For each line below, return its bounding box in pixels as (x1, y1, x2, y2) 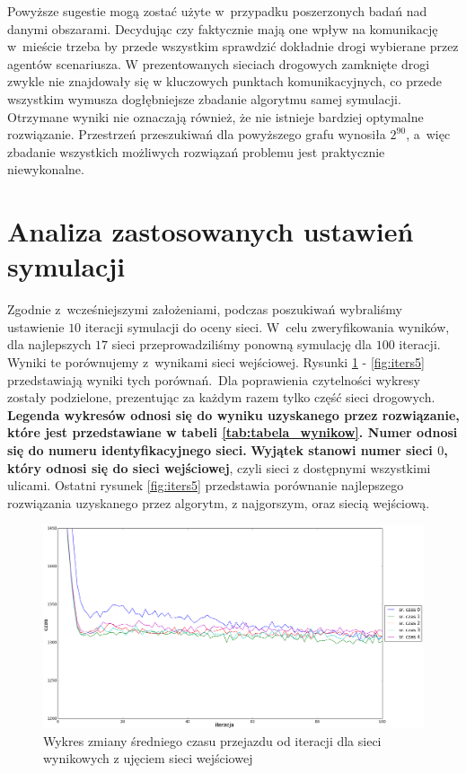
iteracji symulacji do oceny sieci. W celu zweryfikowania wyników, (84, 317, 450, 336)
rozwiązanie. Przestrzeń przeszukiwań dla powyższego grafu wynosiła (7, 125, 386, 144)
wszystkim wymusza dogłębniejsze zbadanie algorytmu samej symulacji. (7, 89, 401, 108)
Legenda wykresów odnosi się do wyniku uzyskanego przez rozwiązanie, (7, 405, 460, 424)
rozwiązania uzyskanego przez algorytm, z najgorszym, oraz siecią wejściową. (7, 493, 430, 512)
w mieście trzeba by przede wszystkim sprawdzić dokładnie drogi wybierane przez (7, 37, 459, 56)
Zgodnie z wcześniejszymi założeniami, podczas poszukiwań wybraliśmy (7, 300, 402, 319)
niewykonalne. (7, 160, 84, 179)
